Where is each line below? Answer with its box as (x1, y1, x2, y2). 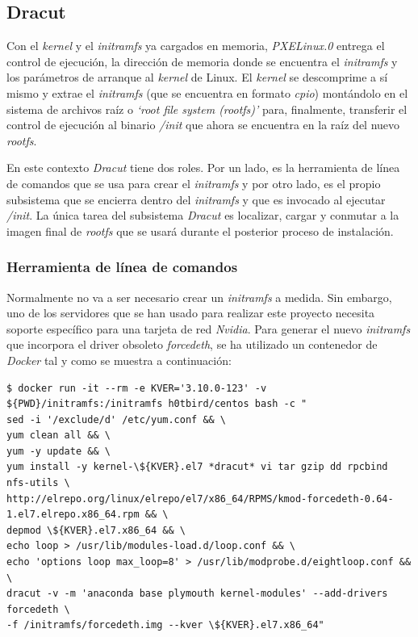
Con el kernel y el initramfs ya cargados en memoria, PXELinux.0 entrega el (6, 37, 385, 54)
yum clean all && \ (6, 430, 111, 442)
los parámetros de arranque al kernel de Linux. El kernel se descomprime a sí (6, 69, 388, 86)
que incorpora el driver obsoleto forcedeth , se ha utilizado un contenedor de (6, 336, 378, 353)
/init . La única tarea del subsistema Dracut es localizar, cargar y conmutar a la (6, 207, 399, 224)
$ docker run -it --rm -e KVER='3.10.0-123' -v (6, 382, 267, 394)
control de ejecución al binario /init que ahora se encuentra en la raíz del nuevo (6, 116, 400, 133)
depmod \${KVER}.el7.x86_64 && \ (6, 524, 186, 536)
